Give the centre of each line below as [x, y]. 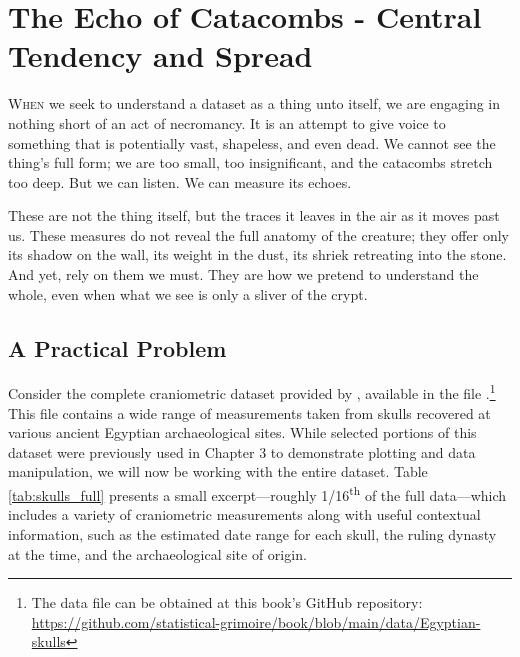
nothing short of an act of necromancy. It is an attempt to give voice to [227, 122]
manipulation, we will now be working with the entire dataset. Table [218, 471]
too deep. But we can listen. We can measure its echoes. [180, 181]
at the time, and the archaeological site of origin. [157, 553]
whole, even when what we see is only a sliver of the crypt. [188, 293]
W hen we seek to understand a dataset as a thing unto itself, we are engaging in [254, 103]
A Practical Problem [117, 347]
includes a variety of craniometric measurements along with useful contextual [244, 514]
